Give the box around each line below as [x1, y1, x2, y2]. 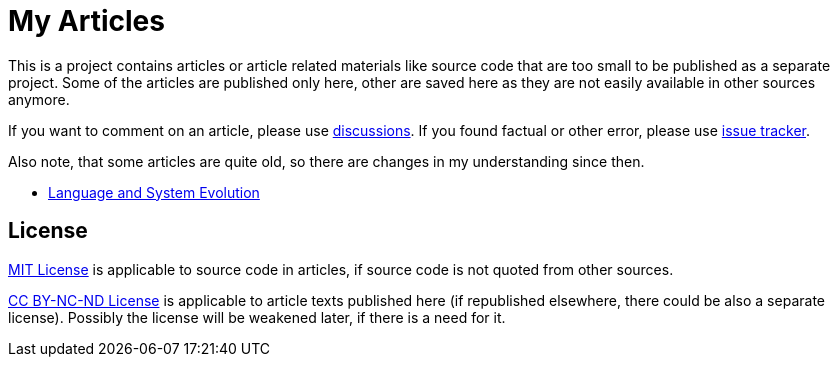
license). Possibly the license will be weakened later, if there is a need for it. [8, 308, 506, 326]
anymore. [8, 90, 70, 108]
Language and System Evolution [48, 183, 260, 201]
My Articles [8, 4, 165, 38]
